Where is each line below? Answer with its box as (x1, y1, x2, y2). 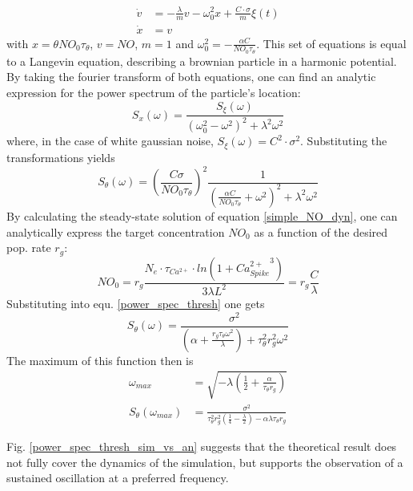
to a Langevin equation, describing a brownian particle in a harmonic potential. (6, 52, 397, 69)
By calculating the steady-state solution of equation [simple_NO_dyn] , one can (6, 207, 398, 224)
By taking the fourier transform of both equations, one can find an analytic (6, 68, 376, 85)
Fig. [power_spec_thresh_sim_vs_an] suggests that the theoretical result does (6, 438, 397, 455)
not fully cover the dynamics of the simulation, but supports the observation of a (6, 453, 403, 470)
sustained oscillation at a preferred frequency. (6, 469, 229, 486)
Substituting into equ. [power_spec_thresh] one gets (6, 294, 265, 311)
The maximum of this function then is (6, 351, 194, 368)
